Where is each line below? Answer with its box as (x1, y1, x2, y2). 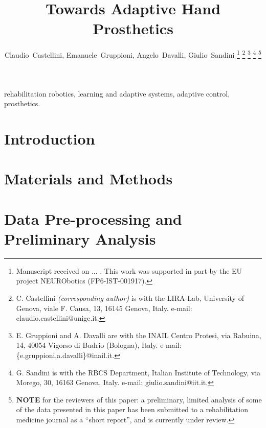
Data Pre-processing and (4, 208, 182, 229)
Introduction (4, 128, 95, 149)
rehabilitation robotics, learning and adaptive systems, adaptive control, (4, 88, 230, 99)
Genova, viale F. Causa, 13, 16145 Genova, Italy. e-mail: (16, 302, 192, 313)
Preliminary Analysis (4, 228, 156, 249)
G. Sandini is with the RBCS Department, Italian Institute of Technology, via (16, 367, 261, 377)
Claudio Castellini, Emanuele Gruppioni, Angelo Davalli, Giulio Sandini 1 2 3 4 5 (5, 48, 261, 60)
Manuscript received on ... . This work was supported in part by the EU (16, 265, 242, 276)
